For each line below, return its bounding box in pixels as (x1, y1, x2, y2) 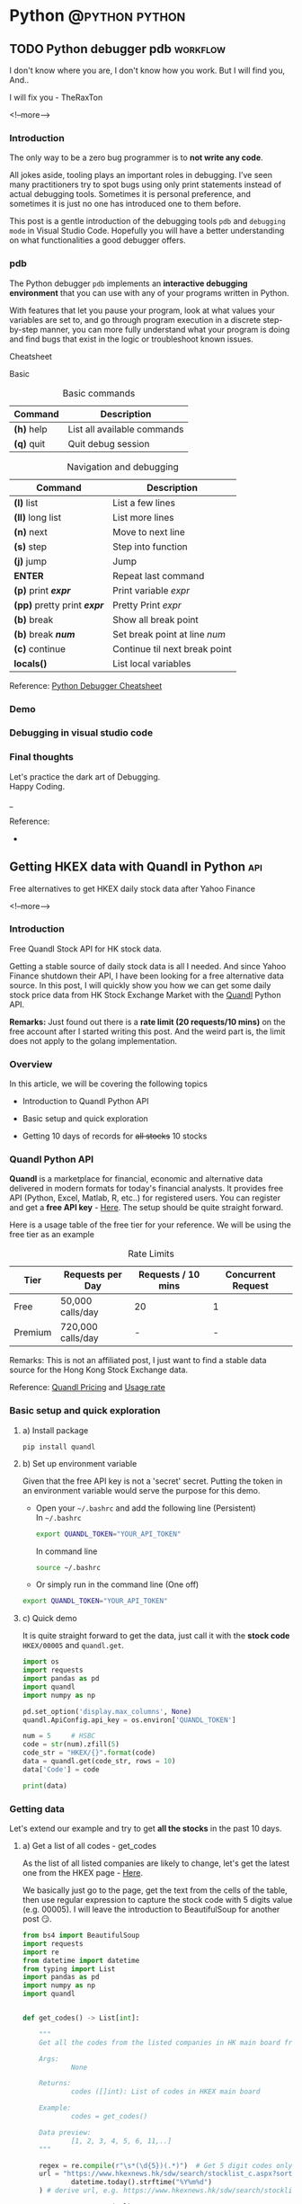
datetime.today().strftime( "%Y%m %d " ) (70, 2178, 213, 2187)
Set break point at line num (111, 628, 226, 640)
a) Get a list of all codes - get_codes (22, 1841, 157, 1852)
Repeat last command (111, 569, 205, 582)
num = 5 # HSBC (22, 1732, 96, 1741)
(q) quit (13, 437, 46, 450)
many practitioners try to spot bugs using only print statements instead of (9, 179, 282, 190)
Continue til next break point (111, 642, 232, 655)
